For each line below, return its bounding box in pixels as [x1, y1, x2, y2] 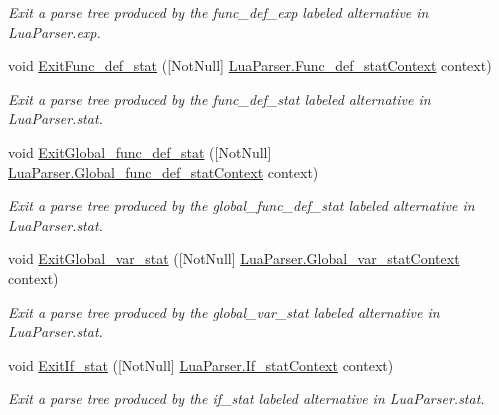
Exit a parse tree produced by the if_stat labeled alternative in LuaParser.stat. [8, 388, 485, 409]
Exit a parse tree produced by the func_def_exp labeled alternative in [8, 2, 429, 22]
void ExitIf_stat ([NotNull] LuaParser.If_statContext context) [8, 354, 394, 375]
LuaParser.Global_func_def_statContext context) [8, 161, 319, 182]
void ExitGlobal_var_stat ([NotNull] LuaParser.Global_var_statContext [8, 248, 460, 269]
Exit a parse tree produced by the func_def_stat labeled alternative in [8, 88, 431, 109]
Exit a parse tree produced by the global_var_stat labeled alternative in [8, 301, 440, 322]
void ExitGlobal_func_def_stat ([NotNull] [8, 141, 272, 162]
